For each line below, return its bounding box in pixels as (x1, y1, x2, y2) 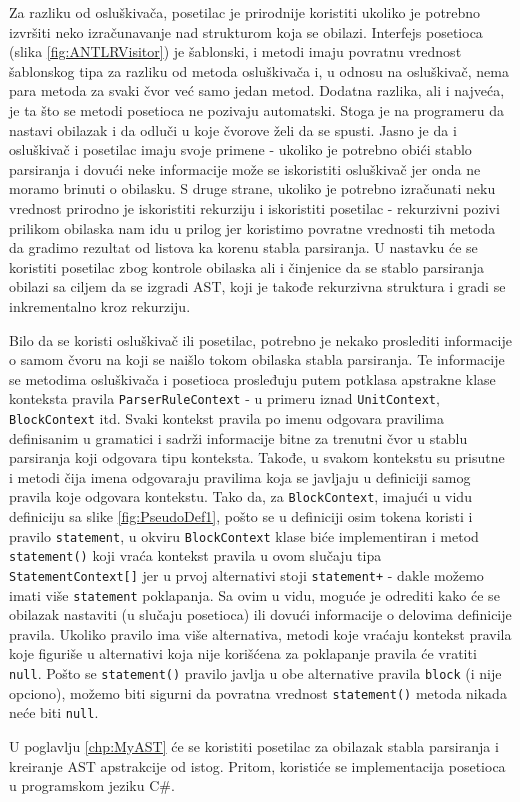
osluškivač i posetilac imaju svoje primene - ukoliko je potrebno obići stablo (9, 139, 472, 160)
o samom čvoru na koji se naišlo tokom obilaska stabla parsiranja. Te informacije (9, 349, 505, 370)
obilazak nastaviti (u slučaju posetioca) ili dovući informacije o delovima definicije (9, 604, 512, 625)
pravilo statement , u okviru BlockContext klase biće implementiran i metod (9, 525, 479, 546)
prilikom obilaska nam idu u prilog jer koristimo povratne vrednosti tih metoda (9, 217, 496, 238)
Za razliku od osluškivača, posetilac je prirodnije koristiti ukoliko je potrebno (9, 2, 481, 22)
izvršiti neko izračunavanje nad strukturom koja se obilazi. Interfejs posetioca (9, 21, 483, 42)
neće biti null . (9, 702, 99, 723)
